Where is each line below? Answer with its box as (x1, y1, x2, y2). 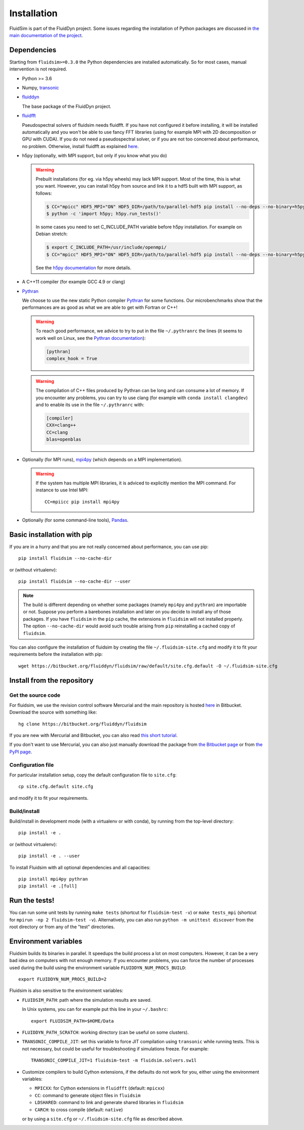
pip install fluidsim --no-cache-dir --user (18, 579, 131, 584)
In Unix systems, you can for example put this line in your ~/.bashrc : (22, 1006, 168, 1012)
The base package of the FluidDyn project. (22, 103, 111, 109)
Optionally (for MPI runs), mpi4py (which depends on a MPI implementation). (22, 456, 182, 463)
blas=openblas (46, 437, 82, 442)
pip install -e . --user (18, 853, 80, 859)
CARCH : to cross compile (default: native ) (34, 1106, 123, 1113)
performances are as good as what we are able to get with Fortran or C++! (22, 304, 177, 310)
